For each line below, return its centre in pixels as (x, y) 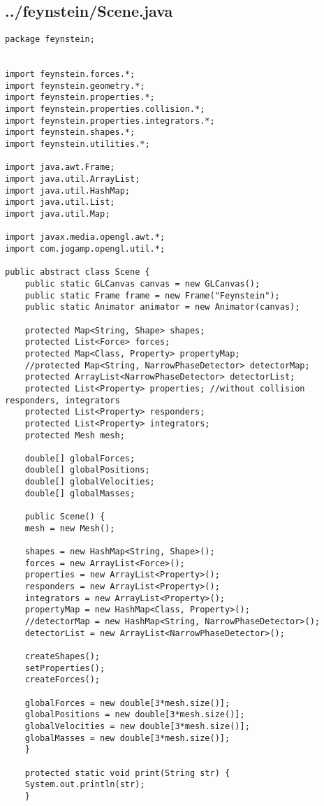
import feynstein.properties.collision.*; (105, 109)
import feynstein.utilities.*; (78, 144)
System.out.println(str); (85, 785)
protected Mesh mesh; (75, 435)
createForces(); (62, 680)
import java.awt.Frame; (60, 167)
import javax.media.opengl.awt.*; (85, 237)
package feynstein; (50, 39)
